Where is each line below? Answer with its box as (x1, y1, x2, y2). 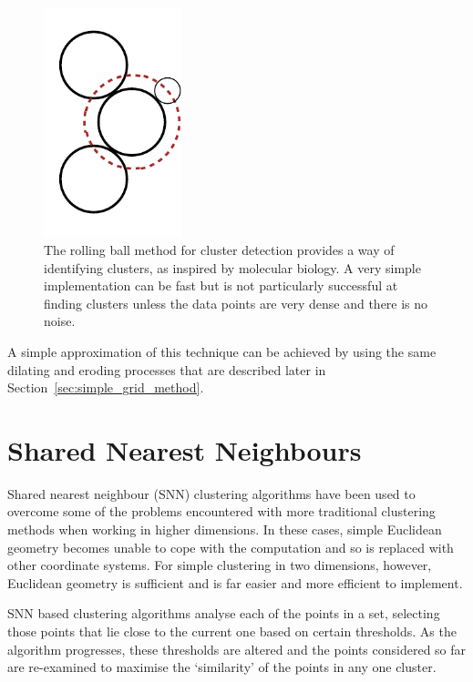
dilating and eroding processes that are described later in (7, 360, 326, 379)
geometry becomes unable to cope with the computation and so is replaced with (7, 537, 454, 556)
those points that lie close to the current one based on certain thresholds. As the (7, 622, 457, 641)
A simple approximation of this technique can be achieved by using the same (7, 341, 437, 361)
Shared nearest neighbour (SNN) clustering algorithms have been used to (7, 484, 416, 503)
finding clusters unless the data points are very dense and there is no (44, 293, 428, 312)
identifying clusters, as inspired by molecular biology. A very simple (44, 258, 421, 277)
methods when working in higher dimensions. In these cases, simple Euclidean (7, 520, 442, 539)
